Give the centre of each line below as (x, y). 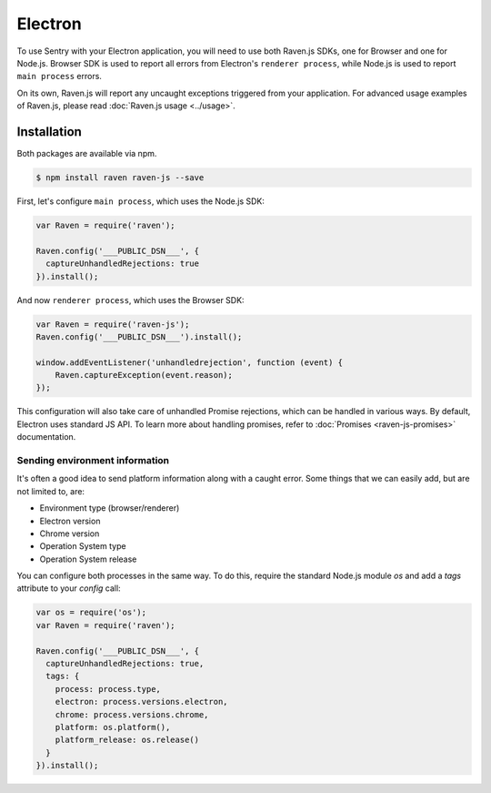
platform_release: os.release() (127, 740)
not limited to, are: (51, 491)
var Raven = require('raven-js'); (113, 324)
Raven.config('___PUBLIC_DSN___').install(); (139, 336)
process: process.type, (108, 689)
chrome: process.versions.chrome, (132, 714)
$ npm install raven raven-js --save (120, 178)
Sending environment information (93, 460)
